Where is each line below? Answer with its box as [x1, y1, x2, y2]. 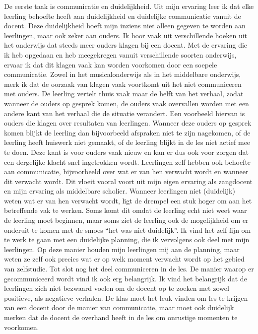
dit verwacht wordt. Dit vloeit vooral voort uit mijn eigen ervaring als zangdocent [4, 176, 253, 186]
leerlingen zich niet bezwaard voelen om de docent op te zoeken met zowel [4, 283, 229, 293]
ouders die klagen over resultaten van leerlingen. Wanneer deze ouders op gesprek [4, 118, 252, 128]
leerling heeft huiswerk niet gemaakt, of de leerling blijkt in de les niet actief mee [4, 137, 251, 147]
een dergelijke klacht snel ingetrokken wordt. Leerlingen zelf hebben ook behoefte [4, 156, 251, 167]
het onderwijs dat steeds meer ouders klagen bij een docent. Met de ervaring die [4, 40, 248, 50]
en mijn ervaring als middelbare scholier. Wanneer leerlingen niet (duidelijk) [4, 186, 235, 196]
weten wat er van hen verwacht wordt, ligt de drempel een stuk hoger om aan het [4, 195, 252, 205]
